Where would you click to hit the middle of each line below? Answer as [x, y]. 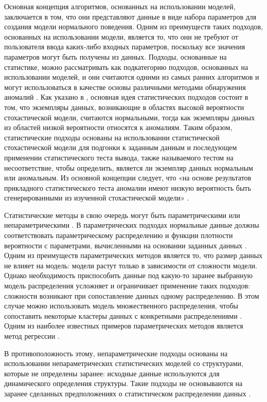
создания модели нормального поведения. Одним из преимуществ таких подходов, [134, 26]
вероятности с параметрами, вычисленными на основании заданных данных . [126, 245]
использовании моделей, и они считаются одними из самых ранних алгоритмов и [132, 77]
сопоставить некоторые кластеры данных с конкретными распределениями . [123, 315]
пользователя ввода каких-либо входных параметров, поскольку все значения [125, 47]
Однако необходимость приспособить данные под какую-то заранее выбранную [129, 275]
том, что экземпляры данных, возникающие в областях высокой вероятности [124, 107]
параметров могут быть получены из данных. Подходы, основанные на [115, 56]
